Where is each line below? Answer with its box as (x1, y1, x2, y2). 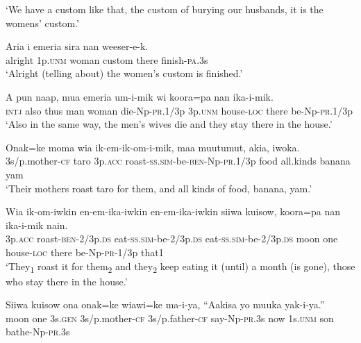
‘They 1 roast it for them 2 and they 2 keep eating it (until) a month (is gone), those (6, 258, 355, 275)
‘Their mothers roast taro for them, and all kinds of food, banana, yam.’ (6, 181, 312, 195)
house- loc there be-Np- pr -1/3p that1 (6, 244, 164, 259)
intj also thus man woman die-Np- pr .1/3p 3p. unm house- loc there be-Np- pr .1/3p (6, 103, 353, 117)
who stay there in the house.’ (6, 274, 128, 288)
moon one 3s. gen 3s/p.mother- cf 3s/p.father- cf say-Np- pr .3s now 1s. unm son (6, 310, 334, 325)
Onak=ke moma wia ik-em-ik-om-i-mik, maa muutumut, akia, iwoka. (6, 140, 300, 154)
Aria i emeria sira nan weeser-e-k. (6, 39, 149, 53)
